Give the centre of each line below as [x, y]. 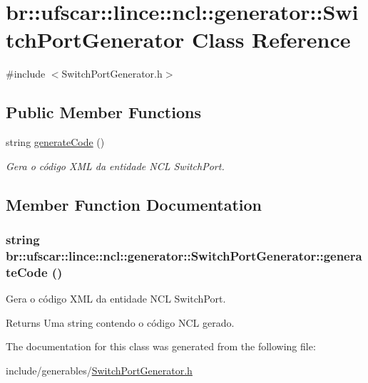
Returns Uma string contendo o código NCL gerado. [120, 322]
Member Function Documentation [134, 204]
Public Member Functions [103, 112]
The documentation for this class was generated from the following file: [161, 346]
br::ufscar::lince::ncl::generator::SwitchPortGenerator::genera [184, 255]
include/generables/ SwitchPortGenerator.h [99, 370]
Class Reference [271, 40]
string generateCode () [55, 142]
